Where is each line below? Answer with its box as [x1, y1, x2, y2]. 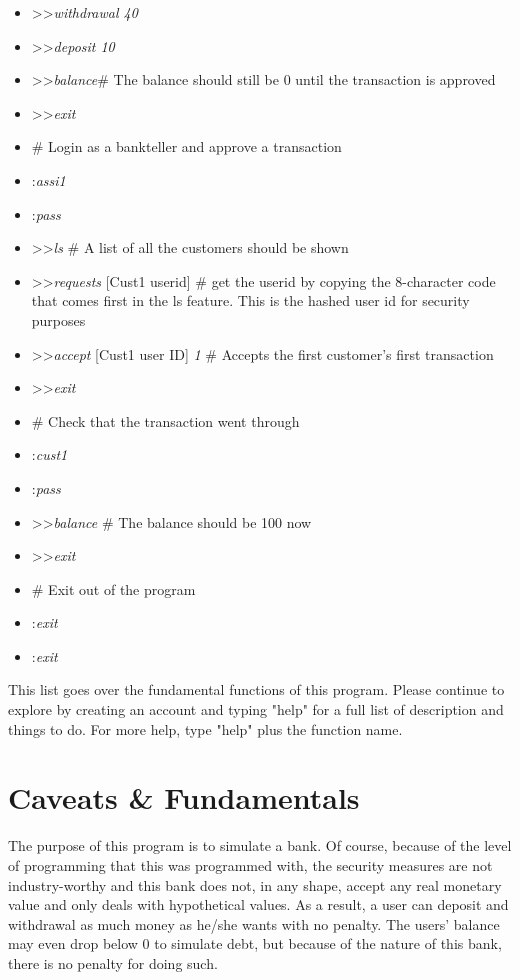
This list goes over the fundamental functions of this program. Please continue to [8, 679, 505, 700]
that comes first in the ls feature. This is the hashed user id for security [31, 290, 470, 311]
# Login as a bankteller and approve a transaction [31, 136, 342, 157]
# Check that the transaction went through [31, 410, 300, 431]
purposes [31, 309, 86, 330]
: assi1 [31, 169, 66, 190]
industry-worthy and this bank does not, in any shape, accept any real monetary [8, 874, 502, 895]
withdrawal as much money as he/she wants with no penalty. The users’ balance [8, 913, 500, 934]
